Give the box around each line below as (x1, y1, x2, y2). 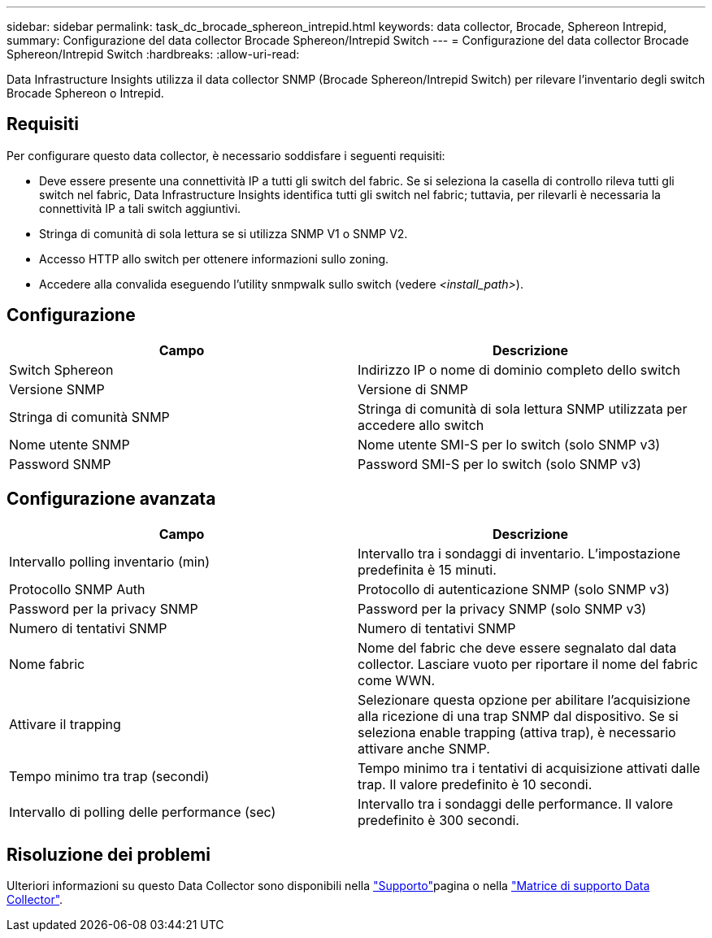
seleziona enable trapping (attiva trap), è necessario (358, 723, 676, 740)
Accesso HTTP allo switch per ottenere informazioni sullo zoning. (39, 251, 389, 266)
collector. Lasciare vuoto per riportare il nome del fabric (358, 655, 698, 672)
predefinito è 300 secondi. (358, 811, 519, 828)
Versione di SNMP (358, 380, 468, 397)
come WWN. (358, 671, 436, 688)
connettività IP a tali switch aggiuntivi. (39, 201, 241, 215)
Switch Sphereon (9, 361, 114, 378)
